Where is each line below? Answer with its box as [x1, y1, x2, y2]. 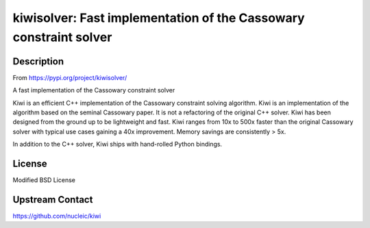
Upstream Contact [12, 194, 93, 205]
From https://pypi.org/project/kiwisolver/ [12, 73, 127, 81]
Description [12, 55, 64, 67]
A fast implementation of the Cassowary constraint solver [12, 86, 175, 94]
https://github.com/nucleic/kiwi [12, 212, 101, 220]
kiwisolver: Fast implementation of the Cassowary [12, 10, 305, 25]
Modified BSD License [12, 176, 75, 184]
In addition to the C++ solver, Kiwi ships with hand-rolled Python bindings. [12, 140, 223, 149]
